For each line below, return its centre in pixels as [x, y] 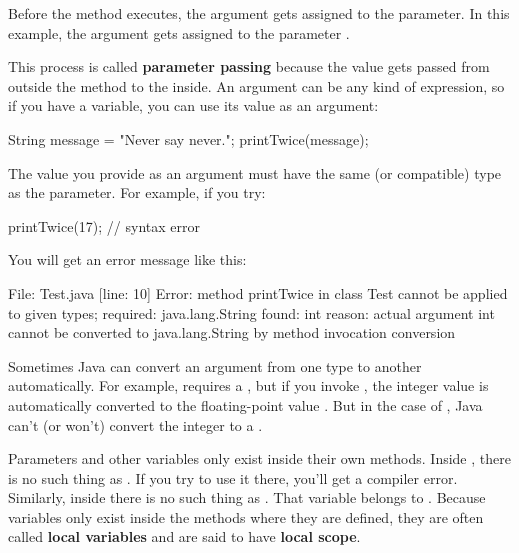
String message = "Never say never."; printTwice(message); [188, 138]
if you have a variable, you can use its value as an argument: [193, 105]
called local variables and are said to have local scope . [184, 536]
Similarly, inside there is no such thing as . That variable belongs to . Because [247, 497]
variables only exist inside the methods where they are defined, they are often [246, 516]
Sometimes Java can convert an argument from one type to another [215, 365]
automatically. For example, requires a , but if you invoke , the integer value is [248, 385]
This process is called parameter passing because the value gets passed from [249, 66]
